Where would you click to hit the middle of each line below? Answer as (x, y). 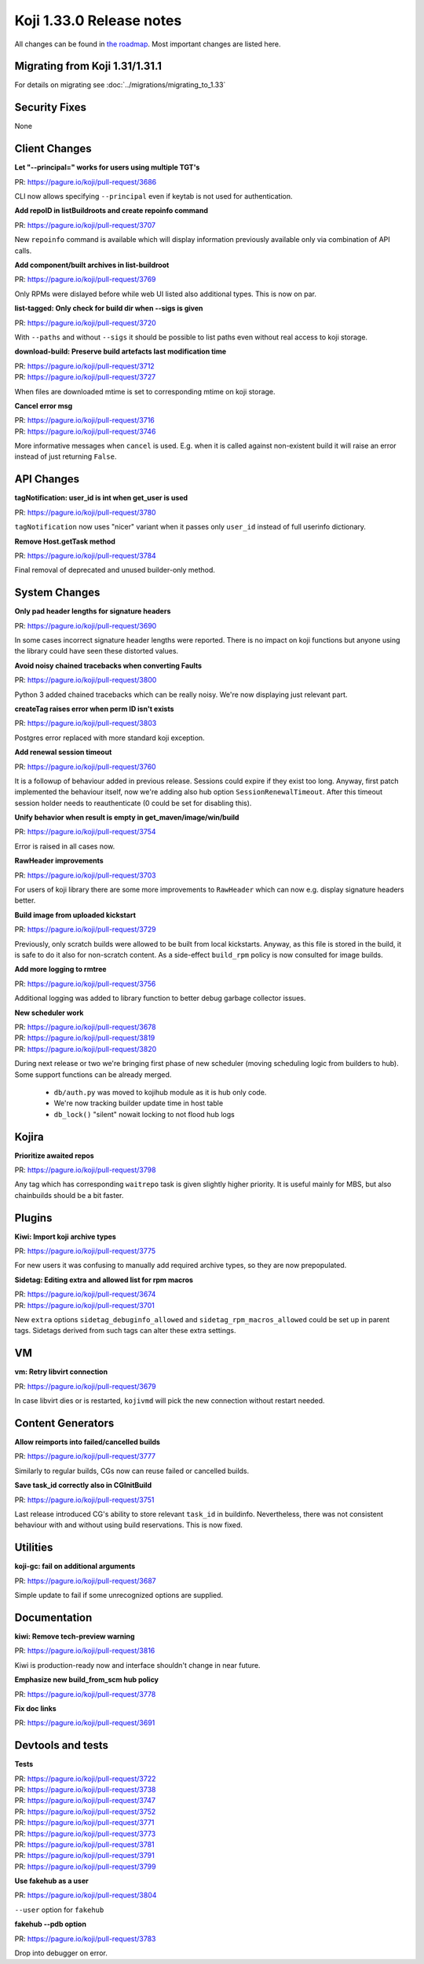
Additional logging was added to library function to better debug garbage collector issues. (160, 998)
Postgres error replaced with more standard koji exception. (110, 738)
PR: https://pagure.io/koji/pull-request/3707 (85, 225)
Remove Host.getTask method (65, 541)
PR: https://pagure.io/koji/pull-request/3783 (85, 1938)
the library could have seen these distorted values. (97, 651)
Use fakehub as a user (52, 1881)
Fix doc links (35, 1708)
